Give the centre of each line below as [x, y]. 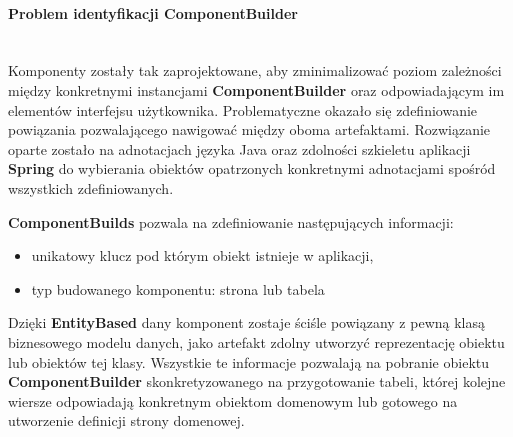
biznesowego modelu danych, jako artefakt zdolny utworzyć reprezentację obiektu [256, 341]
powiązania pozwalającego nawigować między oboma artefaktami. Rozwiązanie [249, 129]
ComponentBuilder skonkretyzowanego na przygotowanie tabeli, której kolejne [257, 381]
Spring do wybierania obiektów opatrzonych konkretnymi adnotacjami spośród [252, 168]
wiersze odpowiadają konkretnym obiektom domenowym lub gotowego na [233, 400]
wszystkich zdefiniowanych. [91, 187]
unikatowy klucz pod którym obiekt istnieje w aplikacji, [202, 255]
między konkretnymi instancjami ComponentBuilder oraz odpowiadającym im [256, 89]
